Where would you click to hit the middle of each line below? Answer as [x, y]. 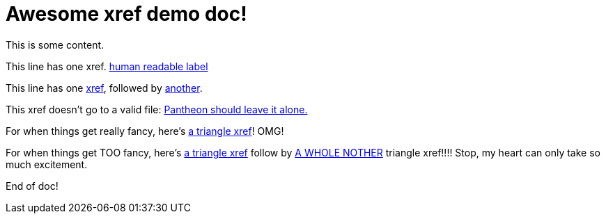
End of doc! [32, 186]
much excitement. [47, 164]
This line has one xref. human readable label [107, 66]
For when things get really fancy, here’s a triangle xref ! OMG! [145, 131]
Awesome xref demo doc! [126, 14]
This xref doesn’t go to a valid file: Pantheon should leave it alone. [157, 109]
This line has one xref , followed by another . [104, 88]
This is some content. [55, 44]
